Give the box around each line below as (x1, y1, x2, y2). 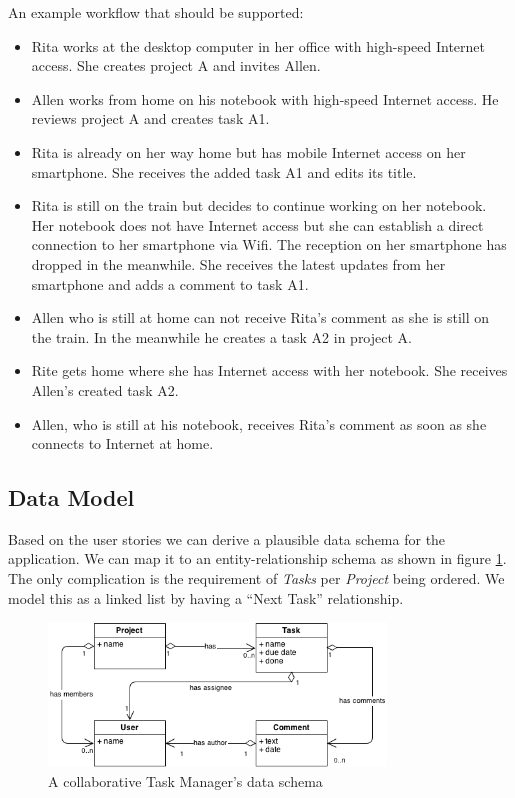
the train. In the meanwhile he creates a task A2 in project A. (31, 326, 412, 347)
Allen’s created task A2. (31, 379, 179, 400)
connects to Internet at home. (31, 433, 214, 454)
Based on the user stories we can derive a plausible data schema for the (8, 528, 446, 549)
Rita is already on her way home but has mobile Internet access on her (31, 141, 466, 162)
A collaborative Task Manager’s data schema (48, 770, 323, 791)
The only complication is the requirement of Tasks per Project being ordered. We (8, 568, 505, 589)
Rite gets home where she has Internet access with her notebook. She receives (31, 360, 508, 381)
